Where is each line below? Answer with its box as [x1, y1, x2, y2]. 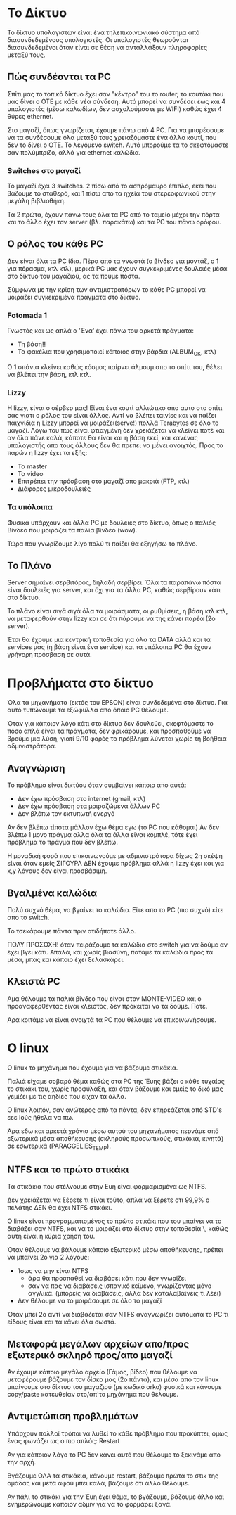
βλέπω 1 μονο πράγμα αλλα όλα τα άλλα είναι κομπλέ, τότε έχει [7, 831, 198, 839]
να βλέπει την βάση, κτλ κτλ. [7, 370, 91, 378]
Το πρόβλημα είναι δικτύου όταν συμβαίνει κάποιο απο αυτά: [7, 781, 187, 789]
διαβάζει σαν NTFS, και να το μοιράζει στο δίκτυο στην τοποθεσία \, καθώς [7, 1225, 228, 1233]
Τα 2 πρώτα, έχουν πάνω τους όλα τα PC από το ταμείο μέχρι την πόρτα [7, 210, 220, 219]
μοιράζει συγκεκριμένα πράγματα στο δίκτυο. [7, 293, 141, 301]
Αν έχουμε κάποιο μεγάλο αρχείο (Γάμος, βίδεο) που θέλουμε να [7, 1368, 198, 1376]
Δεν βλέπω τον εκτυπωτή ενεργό [17, 810, 115, 818]
